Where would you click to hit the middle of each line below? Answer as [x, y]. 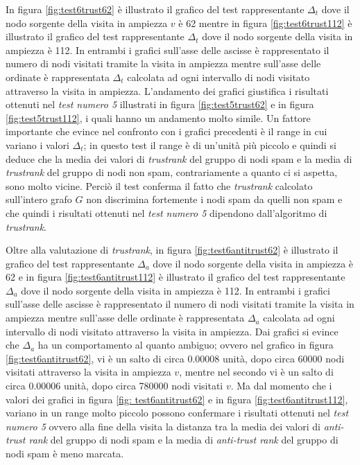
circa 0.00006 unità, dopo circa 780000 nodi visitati [114, 386]
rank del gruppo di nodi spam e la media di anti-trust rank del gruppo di [183, 440]
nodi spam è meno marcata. [65, 453]
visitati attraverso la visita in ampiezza [88, 372]
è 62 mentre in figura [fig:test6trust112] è [265, 23]
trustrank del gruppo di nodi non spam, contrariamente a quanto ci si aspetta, [172, 172]
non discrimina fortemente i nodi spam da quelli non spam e [214, 199]
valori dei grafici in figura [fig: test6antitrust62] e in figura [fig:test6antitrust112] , [177, 399]
